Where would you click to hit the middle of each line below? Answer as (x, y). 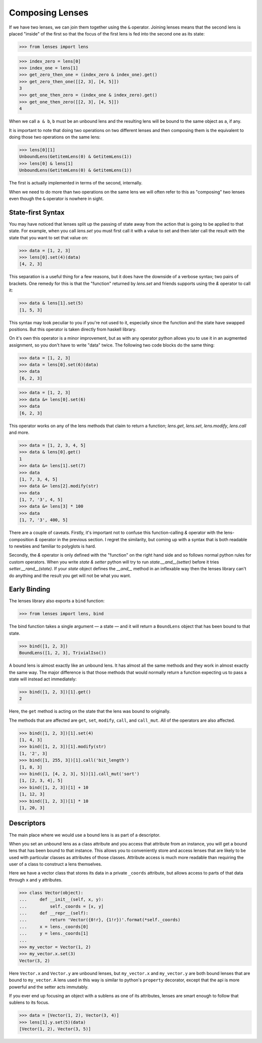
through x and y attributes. (36, 880)
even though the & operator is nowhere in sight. (56, 199)
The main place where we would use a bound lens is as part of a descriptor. (85, 835)
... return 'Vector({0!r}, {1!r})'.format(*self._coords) (100, 920)
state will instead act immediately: (43, 679)
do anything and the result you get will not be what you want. (70, 576)
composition (21, 539)
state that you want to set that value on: (49, 237)
